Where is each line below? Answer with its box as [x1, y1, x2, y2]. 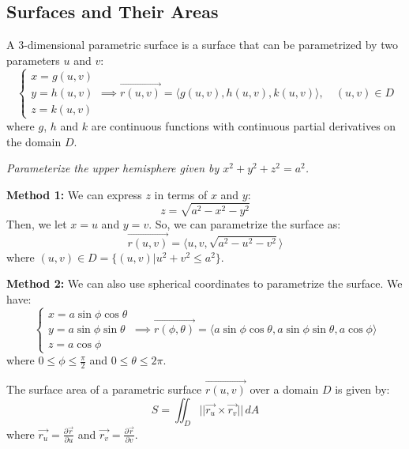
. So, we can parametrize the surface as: [148, 215, 341, 232]
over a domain [250, 381, 319, 398]
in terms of [154, 186, 208, 202]
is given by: [335, 381, 390, 398]
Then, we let [6, 215, 67, 232]
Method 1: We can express [6, 186, 142, 202]
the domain [6, 133, 62, 149]
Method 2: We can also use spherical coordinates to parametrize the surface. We [6, 275, 403, 292]
